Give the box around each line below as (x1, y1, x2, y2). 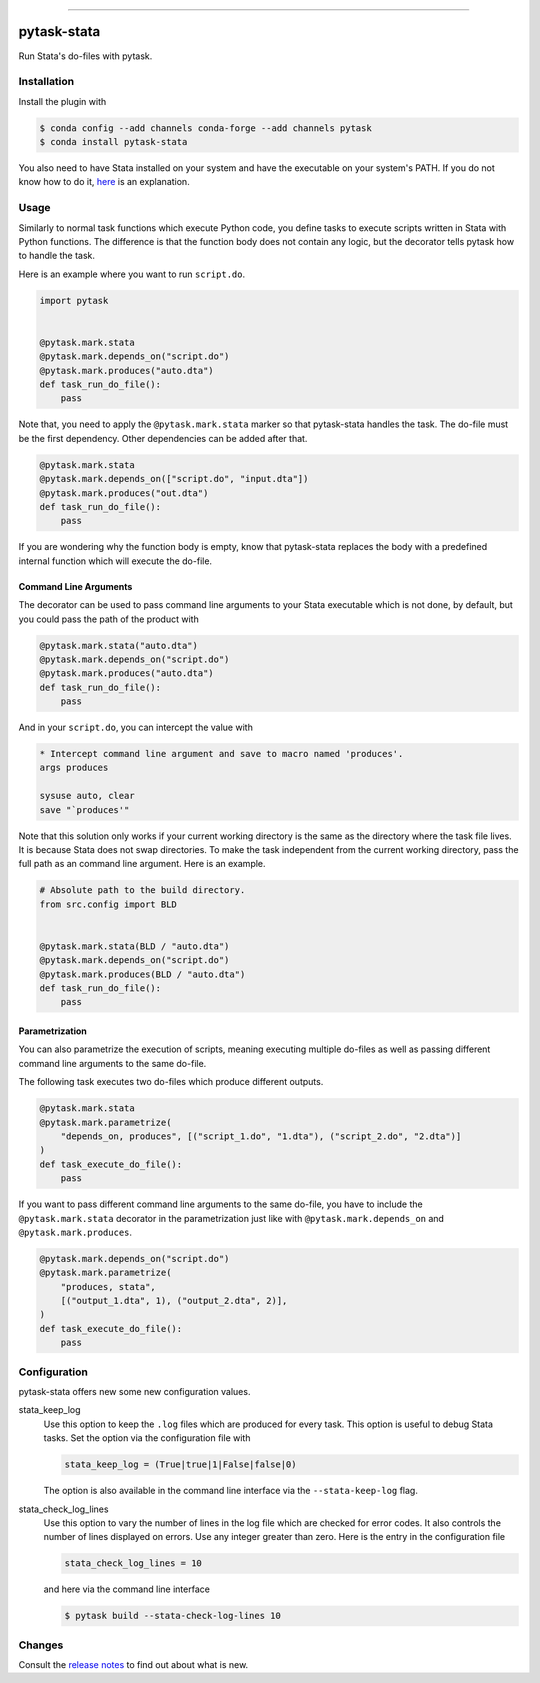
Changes (18, 1638, 64, 1652)
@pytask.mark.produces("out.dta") (39, 487, 209, 499)
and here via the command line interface (43, 1583, 210, 1595)
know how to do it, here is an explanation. (18, 176, 190, 188)
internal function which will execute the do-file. (18, 555, 213, 567)
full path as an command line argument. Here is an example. (18, 858, 266, 870)
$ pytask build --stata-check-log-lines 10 (64, 1610, 282, 1622)
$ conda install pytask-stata (39, 136, 188, 148)
